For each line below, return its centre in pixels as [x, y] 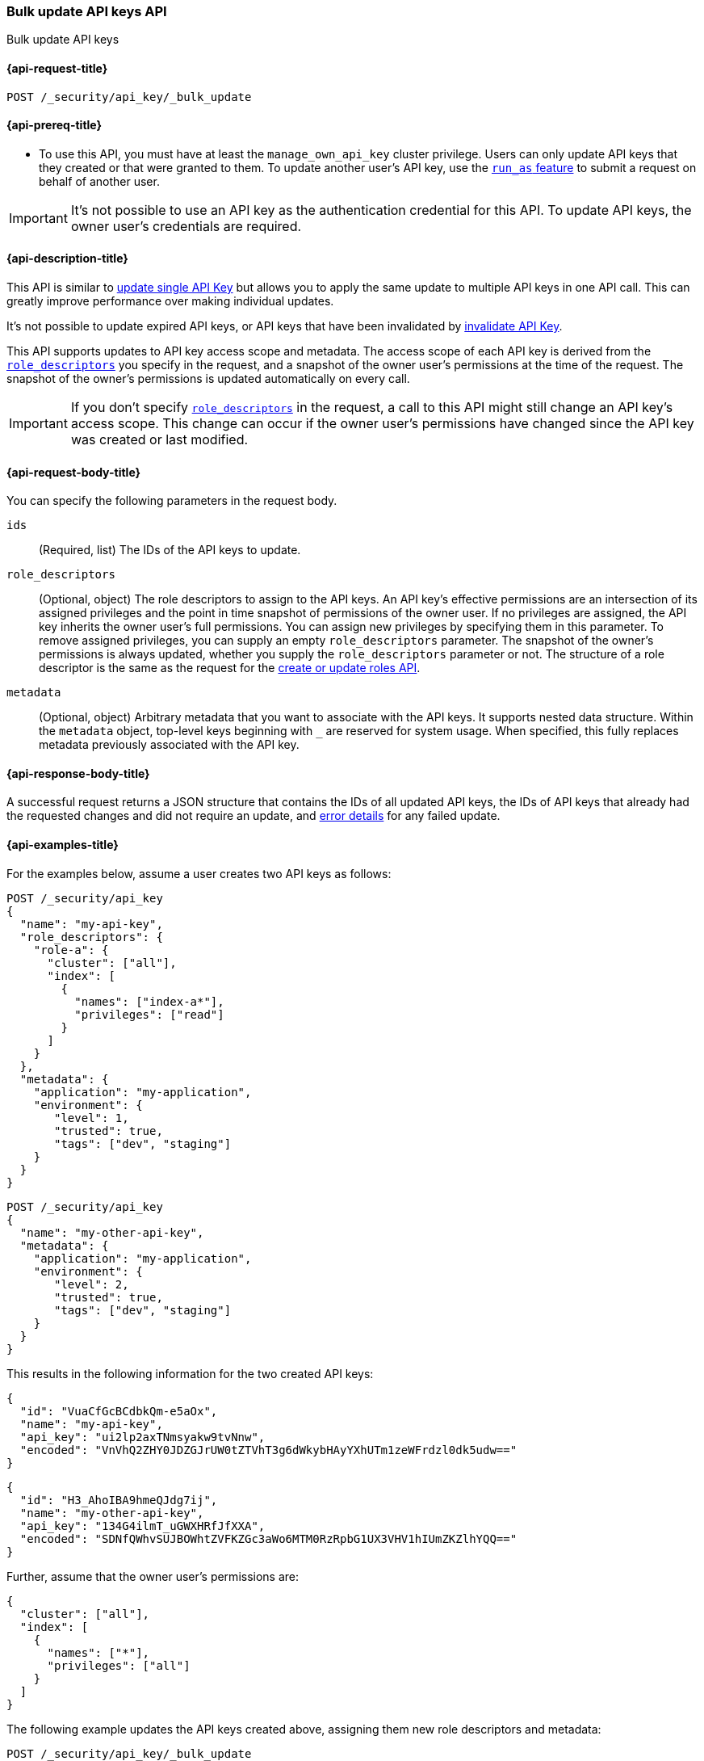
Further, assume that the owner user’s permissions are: [153, 1576]
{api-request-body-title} [74, 472]
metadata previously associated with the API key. [169, 745]
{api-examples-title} [63, 845]
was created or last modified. [159, 440]
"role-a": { [71, 950]
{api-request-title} [57, 68]
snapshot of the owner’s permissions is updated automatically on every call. [208, 379]
